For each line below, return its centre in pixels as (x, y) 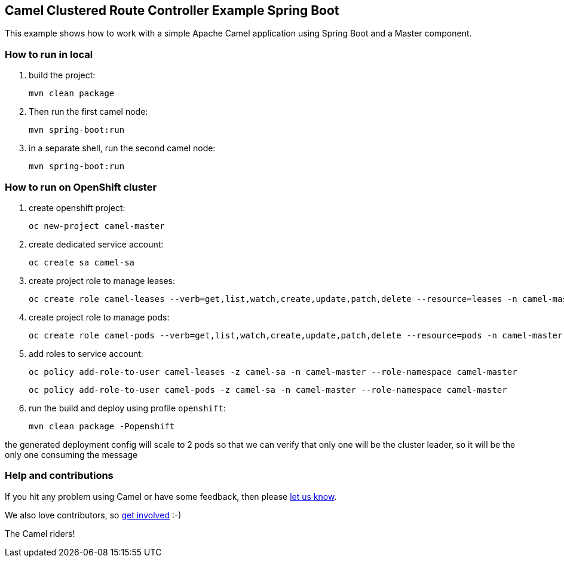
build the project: (62, 75)
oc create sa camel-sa (82, 262)
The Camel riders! (40, 533)
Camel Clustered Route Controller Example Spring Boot (172, 10)
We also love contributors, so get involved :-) (93, 515)
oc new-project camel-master (97, 226)
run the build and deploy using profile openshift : (127, 408)
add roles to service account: (86, 353)
